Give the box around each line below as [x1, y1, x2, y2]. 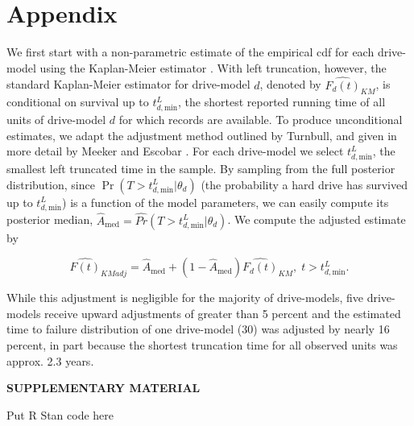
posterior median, [6, 211, 93, 228]
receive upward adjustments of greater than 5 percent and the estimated [44, 304, 401, 321]
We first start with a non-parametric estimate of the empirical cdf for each [6, 43, 375, 60]
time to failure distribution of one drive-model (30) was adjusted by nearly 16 [6, 321, 390, 337]
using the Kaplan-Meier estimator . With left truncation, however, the [39, 59, 387, 76]
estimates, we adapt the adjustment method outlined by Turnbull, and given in [6, 126, 397, 143]
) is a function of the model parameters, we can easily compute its [62, 193, 389, 210]
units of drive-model [6, 111, 106, 128]
